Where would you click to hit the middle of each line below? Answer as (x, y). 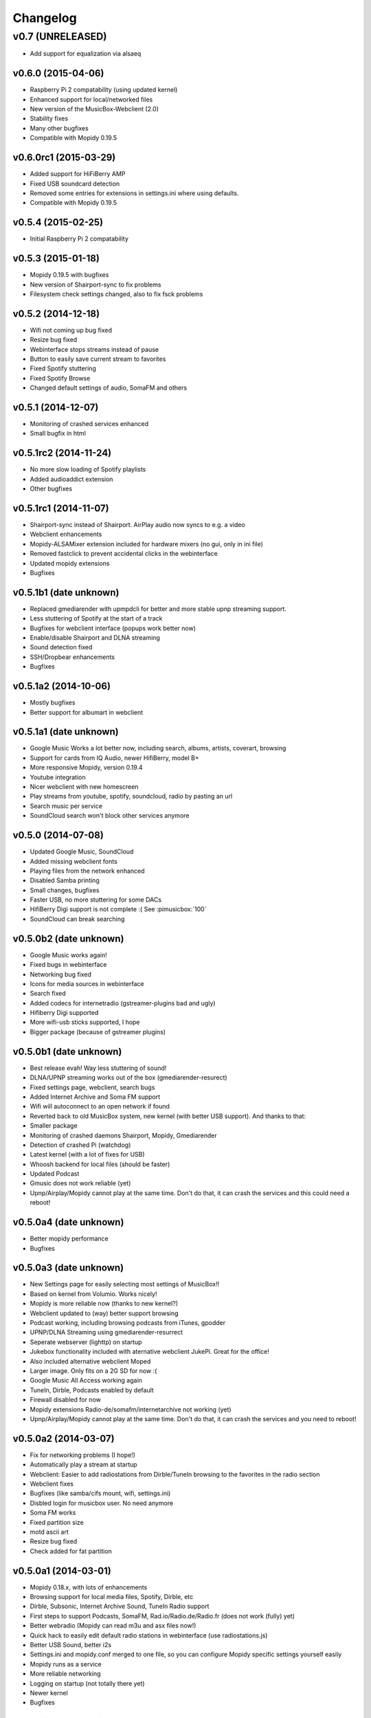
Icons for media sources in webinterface (87, 983)
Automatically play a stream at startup (83, 1464)
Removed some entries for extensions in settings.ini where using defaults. (135, 193)
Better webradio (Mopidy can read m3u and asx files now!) (113, 1626)
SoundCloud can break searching (77, 919)
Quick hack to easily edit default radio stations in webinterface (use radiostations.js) (149, 1635)
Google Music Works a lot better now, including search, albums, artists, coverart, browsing (158, 748)
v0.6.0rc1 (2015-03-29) (64, 158)
